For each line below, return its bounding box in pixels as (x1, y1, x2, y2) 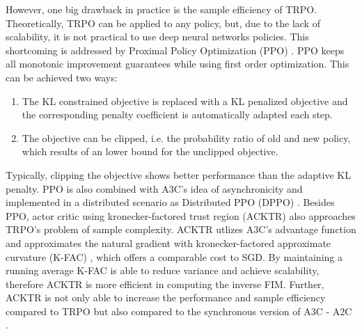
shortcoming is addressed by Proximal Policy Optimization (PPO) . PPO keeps (6, 42, 345, 57)
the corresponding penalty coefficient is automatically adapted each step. (22, 107, 333, 122)
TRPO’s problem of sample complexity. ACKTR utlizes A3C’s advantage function (6, 222, 356, 237)
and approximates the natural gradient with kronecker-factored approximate (6, 235, 331, 250)
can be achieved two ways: (6, 70, 118, 84)
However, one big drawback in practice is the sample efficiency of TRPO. (6, 2, 317, 16)
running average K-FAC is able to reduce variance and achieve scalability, (6, 263, 320, 278)
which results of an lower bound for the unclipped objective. (22, 144, 278, 159)
